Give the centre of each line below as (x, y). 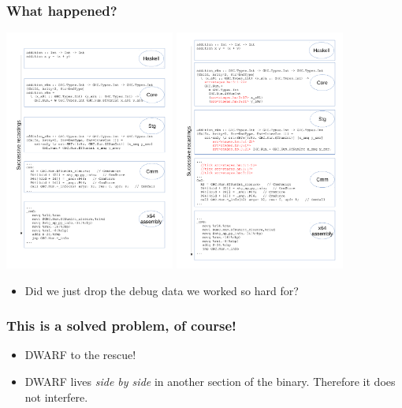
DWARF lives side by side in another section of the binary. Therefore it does (210, 382)
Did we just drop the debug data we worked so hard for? (162, 290)
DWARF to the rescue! (80, 355)
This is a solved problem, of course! (121, 326)
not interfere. (56, 397)
